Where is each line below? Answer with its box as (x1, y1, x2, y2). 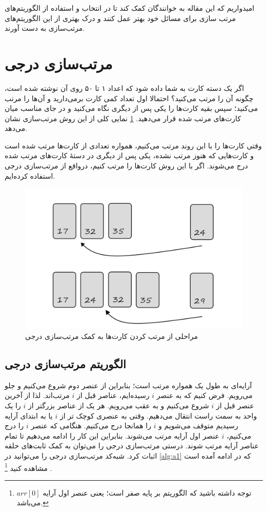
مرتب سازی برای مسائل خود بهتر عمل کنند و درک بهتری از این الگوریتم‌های (5, 12, 236, 23)
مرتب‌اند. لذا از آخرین (5, 390, 70, 401)
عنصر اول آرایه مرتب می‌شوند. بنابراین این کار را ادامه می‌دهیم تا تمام (5, 430, 219, 441)
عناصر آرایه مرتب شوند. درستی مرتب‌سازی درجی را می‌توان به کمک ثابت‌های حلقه (5, 440, 259, 451)
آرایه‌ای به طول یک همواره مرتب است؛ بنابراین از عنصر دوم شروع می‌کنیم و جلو (5, 380, 252, 390)
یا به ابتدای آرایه (5, 410, 53, 421)
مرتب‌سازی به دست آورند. (5, 23, 85, 33)
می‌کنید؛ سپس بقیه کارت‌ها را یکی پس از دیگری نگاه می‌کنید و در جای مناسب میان (5, 103, 258, 113)
